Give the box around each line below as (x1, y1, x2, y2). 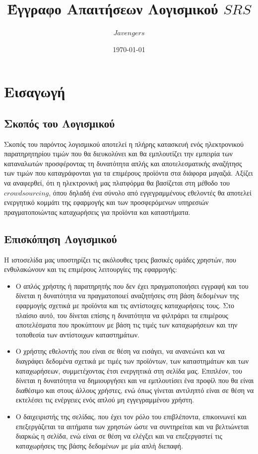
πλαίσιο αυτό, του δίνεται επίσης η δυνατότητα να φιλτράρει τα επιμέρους (15, 310, 228, 320)
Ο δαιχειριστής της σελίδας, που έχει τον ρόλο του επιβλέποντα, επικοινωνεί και (15, 411, 247, 421)
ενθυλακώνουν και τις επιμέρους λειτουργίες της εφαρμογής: (4, 264, 177, 274)
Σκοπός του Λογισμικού (4, 115, 115, 130)
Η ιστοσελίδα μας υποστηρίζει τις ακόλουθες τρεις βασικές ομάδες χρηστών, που (4, 254, 236, 264)
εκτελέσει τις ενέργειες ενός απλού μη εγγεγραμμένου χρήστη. (15, 394, 194, 405)
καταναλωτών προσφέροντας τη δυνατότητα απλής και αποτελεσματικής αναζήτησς (4, 158, 242, 168)
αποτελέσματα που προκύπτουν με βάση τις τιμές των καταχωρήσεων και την (15, 320, 238, 330)
